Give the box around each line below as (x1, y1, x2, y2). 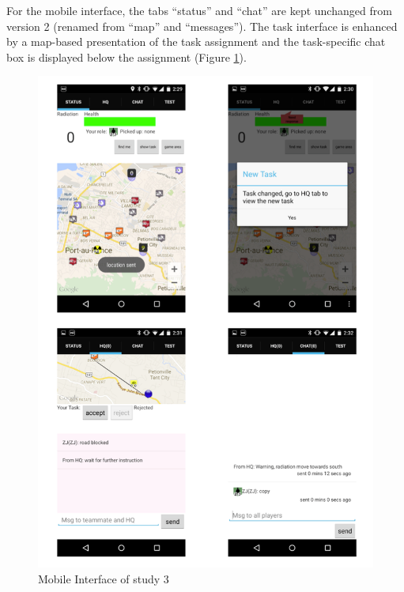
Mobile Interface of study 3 (38, 570, 169, 586)
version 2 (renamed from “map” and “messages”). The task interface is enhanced (6, 17, 398, 34)
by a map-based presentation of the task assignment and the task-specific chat (6, 33, 386, 50)
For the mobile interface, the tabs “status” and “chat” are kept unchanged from (6, 2, 392, 18)
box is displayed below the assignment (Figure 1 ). (6, 48, 247, 65)
